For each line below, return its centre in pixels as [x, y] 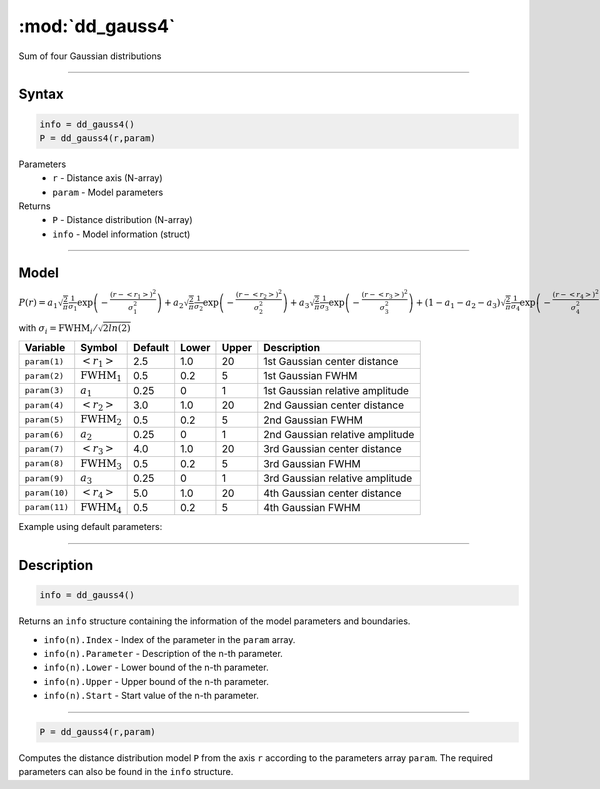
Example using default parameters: [90, 527]
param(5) [44, 420]
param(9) [44, 478]
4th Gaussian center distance [332, 493]
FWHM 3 [101, 464]
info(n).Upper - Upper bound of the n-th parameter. [156, 681]
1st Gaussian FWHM [310, 376]
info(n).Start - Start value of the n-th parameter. [151, 696]
